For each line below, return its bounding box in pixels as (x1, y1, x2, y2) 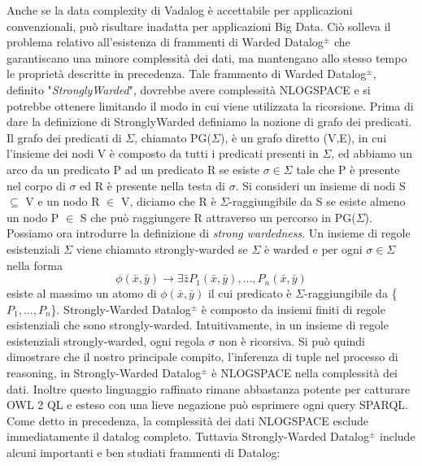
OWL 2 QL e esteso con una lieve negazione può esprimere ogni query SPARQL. (7, 396, 409, 413)
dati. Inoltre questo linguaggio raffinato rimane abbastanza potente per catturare (7, 380, 411, 397)
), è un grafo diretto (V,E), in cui (220, 128, 387, 146)
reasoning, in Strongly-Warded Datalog (7, 364, 202, 381)
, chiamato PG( (134, 128, 212, 146)
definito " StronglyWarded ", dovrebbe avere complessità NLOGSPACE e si (7, 81, 371, 98)
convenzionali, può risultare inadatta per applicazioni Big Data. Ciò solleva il (7, 17, 391, 34)
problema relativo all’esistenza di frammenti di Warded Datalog (7, 33, 324, 50)
